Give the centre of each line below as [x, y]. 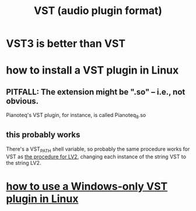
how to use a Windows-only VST [87, 186]
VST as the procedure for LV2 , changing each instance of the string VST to [96, 157]
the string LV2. [24, 162]
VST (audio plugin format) [98, 11]
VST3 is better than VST [66, 44]
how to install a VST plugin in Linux [92, 70]
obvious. [22, 101]
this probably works [43, 135]
